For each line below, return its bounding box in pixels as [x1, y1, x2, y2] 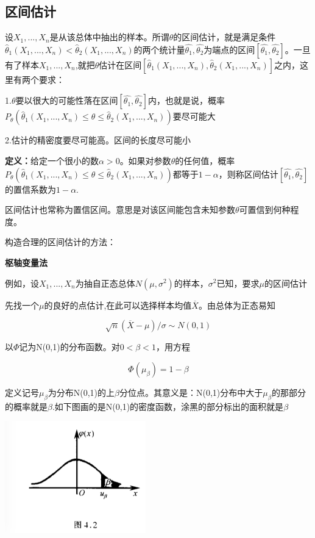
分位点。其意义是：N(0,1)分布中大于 [119, 386, 263, 398]
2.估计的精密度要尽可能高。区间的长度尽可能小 [5, 134, 191, 146]
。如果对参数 [119, 154, 171, 167]
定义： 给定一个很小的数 [5, 154, 99, 167]
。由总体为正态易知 [198, 298, 275, 311]
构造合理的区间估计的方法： [5, 235, 116, 248]
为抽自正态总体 [75, 276, 135, 289]
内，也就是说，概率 [147, 94, 225, 107]
